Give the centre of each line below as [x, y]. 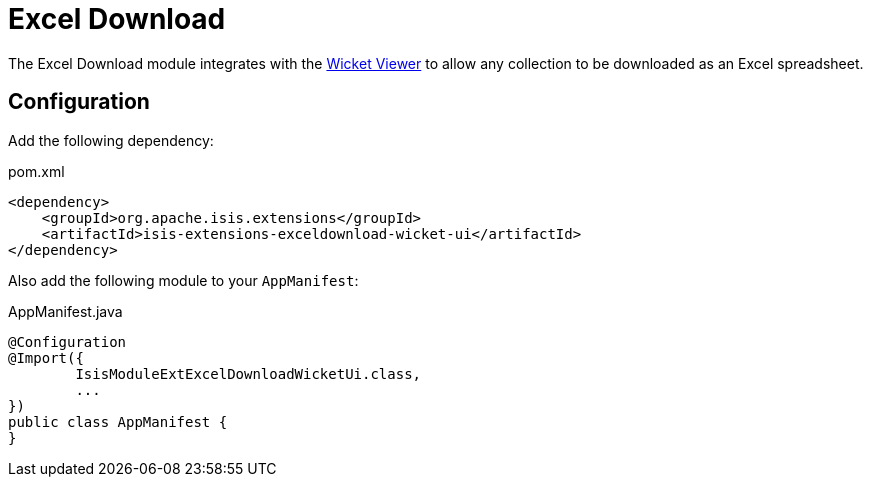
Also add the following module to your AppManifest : [183, 280]
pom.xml [36, 171]
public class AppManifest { [118, 421]
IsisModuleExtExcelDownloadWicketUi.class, [248, 373]
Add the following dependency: [111, 140]
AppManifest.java [65, 311]
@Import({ [46, 357]
